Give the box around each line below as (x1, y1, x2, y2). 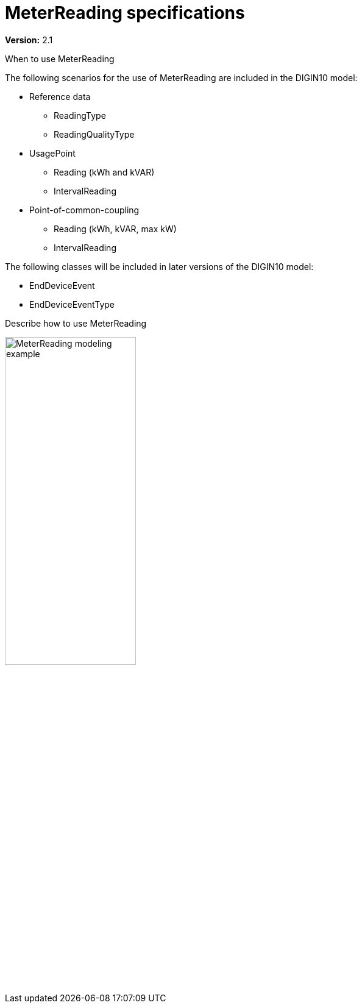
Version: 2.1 (5, 34, 53, 45)
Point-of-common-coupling (29, 204, 140, 215)
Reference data (29, 91, 91, 102)
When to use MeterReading (5, 53, 115, 64)
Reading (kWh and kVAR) (54, 166, 155, 177)
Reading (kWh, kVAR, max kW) (54, 223, 177, 234)
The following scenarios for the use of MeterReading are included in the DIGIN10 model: (5, 72, 358, 83)
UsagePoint (29, 147, 76, 158)
